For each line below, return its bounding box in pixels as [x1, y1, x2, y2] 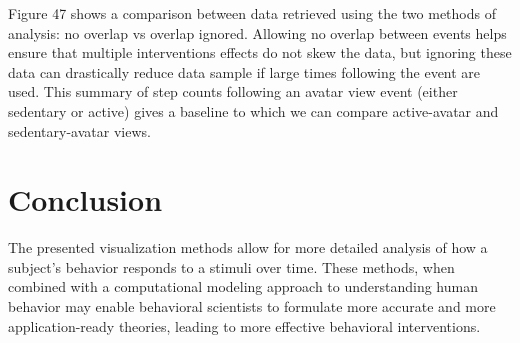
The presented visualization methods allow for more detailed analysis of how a [8, 237, 488, 258]
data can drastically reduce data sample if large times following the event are [8, 61, 481, 82]
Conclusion [8, 179, 163, 220]
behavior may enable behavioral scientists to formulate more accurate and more [8, 296, 496, 317]
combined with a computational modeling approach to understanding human [8, 276, 478, 297]
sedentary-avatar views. [8, 120, 151, 141]
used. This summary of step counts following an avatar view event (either [8, 81, 458, 102]
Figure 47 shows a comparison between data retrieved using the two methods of [8, 3, 496, 23]
